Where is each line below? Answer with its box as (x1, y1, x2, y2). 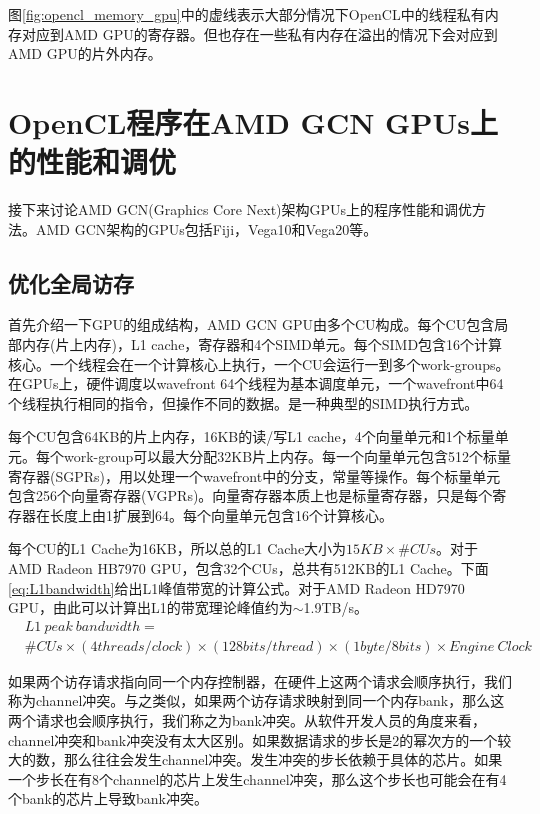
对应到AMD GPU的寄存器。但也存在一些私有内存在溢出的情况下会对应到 (21, 23, 498, 44)
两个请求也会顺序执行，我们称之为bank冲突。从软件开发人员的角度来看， (8, 710, 486, 731)
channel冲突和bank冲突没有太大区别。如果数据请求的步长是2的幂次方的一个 (8, 729, 498, 750)
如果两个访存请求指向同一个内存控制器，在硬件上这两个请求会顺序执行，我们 (8, 670, 512, 691)
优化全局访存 (8, 267, 134, 298)
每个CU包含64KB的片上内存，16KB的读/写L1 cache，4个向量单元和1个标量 (8, 426, 495, 447)
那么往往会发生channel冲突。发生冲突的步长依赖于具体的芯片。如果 (63, 749, 503, 770)
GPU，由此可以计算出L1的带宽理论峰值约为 (8, 597, 293, 618)
